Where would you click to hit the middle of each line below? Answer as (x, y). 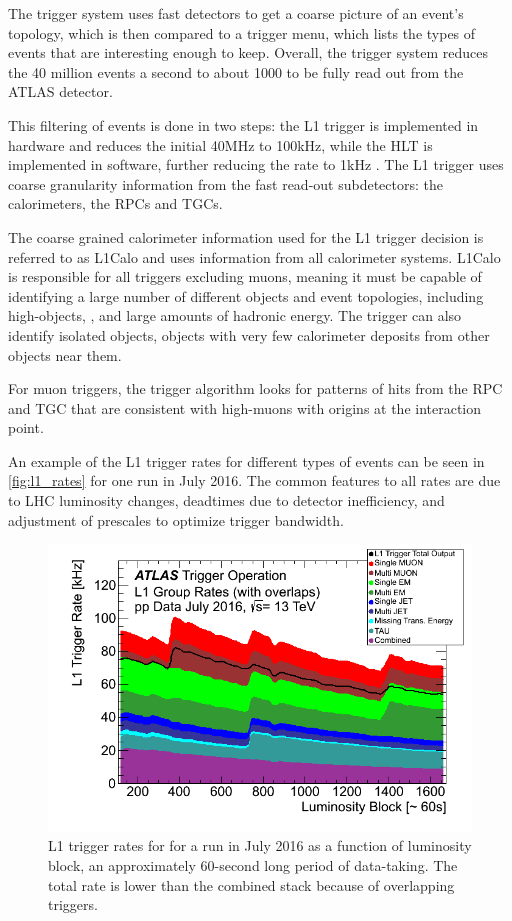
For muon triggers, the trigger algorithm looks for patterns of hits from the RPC (255, 388)
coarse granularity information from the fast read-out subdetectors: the (225, 183)
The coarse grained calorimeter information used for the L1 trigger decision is (246, 236)
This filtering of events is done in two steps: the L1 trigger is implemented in (243, 124)
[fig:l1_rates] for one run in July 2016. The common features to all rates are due (254, 480)
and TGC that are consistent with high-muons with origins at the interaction (245, 407)
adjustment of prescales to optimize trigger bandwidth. (176, 519)
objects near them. (65, 354)
